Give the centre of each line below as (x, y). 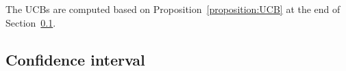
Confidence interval (75, 59)
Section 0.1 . (31, 22)
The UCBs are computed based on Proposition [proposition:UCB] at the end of (173, 9)
